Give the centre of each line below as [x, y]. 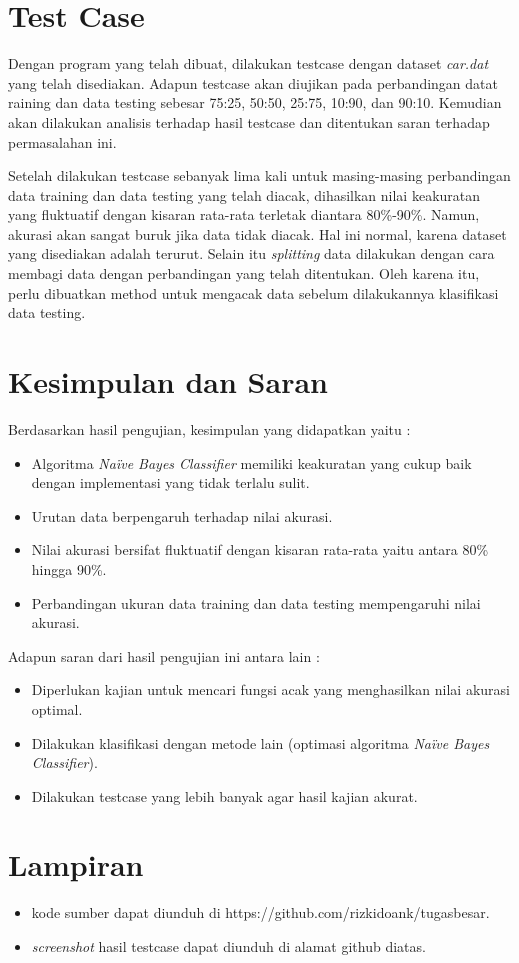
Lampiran [76, 864]
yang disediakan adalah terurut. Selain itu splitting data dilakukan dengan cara [251, 253]
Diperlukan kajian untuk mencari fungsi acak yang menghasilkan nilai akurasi [270, 689]
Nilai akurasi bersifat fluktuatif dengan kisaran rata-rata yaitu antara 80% [260, 549]
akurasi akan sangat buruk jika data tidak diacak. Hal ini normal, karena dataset [257, 233]
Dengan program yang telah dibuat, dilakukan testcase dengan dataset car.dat [248, 63]
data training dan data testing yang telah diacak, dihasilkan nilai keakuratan [244, 194]
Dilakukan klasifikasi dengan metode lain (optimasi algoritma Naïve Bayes [260, 742]
